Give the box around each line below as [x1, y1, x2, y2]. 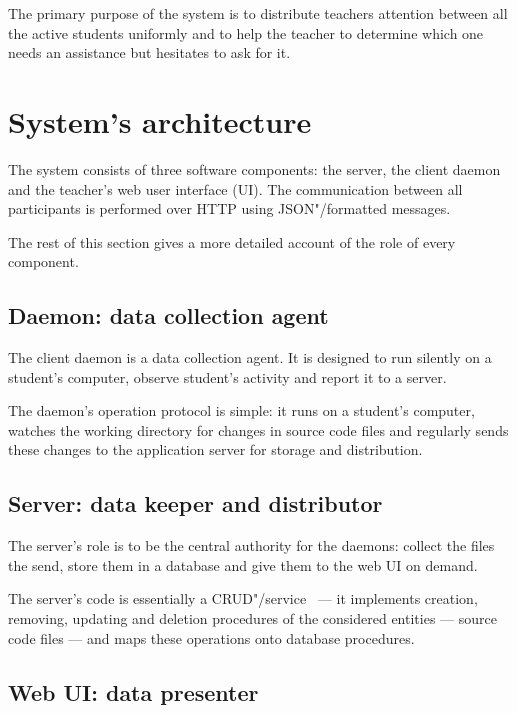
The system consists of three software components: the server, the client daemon [8, 158, 501, 179]
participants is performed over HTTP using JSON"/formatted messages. [8, 198, 451, 219]
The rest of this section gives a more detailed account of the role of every [8, 231, 456, 252]
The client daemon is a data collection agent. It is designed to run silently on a [8, 347, 492, 368]
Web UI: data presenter [8, 676, 259, 707]
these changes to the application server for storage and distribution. [8, 439, 423, 460]
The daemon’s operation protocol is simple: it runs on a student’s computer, [8, 400, 475, 421]
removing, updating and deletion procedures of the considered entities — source [8, 608, 497, 629]
